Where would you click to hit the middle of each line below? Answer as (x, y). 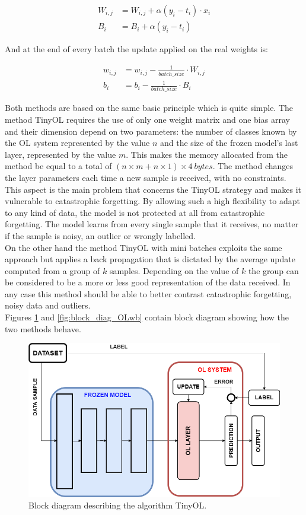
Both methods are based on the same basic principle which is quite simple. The (149, 108)
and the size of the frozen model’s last (229, 143)
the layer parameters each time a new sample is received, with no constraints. (146, 177)
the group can (273, 270)
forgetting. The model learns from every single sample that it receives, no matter (152, 224)
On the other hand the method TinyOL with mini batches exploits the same (144, 247)
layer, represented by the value (60, 154)
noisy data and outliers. (48, 305)
